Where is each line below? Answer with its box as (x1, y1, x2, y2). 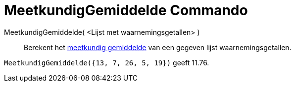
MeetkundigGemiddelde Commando (4, 2, 248, 19)
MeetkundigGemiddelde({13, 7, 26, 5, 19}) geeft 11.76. (4, 58, 209, 67)
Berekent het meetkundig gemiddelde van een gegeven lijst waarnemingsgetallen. (24, 43, 292, 52)
